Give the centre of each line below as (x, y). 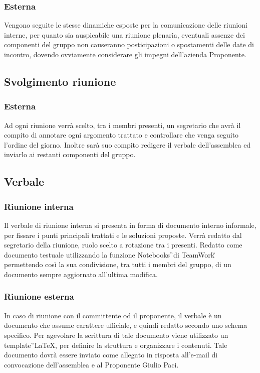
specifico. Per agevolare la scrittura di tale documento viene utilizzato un (116, 335)
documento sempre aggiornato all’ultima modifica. (81, 274)
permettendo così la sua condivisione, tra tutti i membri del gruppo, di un (118, 264)
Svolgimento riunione (60, 81)
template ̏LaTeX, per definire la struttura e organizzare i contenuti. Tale (116, 345)
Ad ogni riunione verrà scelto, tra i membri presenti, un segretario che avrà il (122, 125)
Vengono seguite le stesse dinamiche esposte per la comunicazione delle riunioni (126, 25)
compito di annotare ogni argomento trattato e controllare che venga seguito (121, 135)
